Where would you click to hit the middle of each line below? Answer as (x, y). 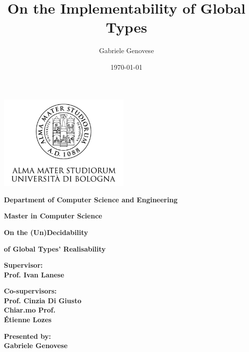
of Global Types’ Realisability (55, 248)
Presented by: (27, 336)
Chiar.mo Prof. (30, 310)
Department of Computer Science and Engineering (91, 199)
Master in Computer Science (53, 216)
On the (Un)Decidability (46, 232)
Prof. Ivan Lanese (34, 274)
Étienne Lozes (28, 320)
